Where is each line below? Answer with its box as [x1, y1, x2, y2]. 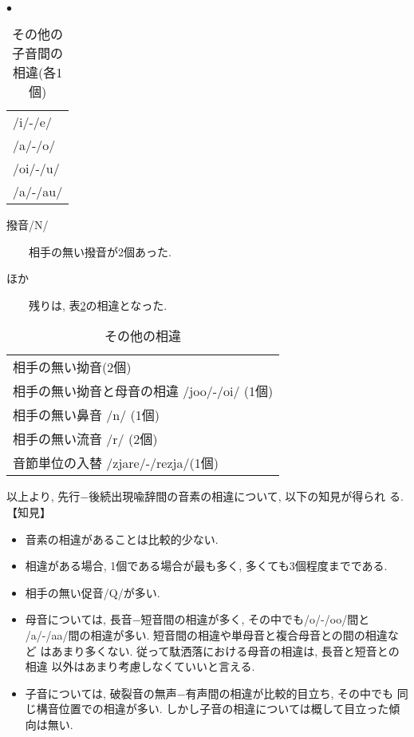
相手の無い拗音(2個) [13, 358, 132, 377]
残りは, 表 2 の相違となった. [28, 296, 168, 313]
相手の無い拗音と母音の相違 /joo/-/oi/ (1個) [13, 382, 274, 401]
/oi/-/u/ [13, 159, 60, 177]
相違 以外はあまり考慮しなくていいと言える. [25, 658, 255, 675]
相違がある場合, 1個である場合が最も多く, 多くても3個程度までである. [25, 557, 388, 574]
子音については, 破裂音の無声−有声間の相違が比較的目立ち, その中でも [25, 684, 394, 701]
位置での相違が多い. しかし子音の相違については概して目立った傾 [58, 700, 400, 717]
